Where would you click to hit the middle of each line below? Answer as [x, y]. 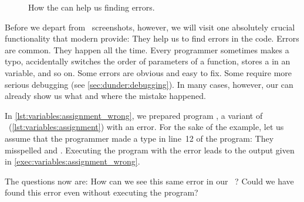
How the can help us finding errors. [92, 7]
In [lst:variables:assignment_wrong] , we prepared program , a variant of [134, 115]
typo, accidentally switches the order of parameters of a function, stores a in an [148, 61]
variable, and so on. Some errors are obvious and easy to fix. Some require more [148, 72]
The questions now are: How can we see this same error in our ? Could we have [149, 181]
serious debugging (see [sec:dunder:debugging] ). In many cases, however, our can [149, 84]
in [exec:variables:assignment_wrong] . [72, 161]
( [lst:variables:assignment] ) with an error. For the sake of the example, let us [146, 127]
